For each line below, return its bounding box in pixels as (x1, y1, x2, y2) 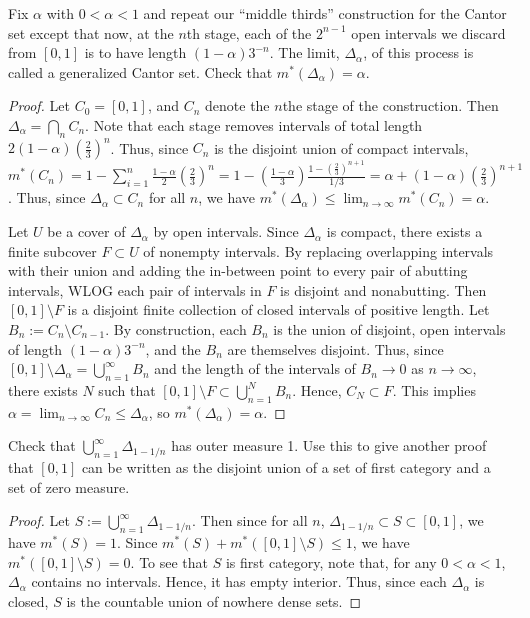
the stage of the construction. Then (282, 95, 499, 116)
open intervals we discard (351, 22, 506, 43)
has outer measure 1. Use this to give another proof (171, 435, 487, 456)
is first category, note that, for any (225, 551, 437, 572)
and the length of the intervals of (154, 358, 356, 379)
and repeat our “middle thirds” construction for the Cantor (143, 3, 507, 23)
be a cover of (47, 221, 126, 242)
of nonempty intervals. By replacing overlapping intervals (143, 240, 494, 261)
